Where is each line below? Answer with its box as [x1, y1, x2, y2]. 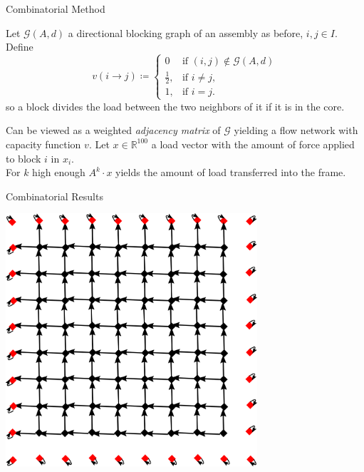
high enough [32, 165, 85, 180]
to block [6, 150, 41, 165]
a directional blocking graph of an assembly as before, [68, 25, 303, 40]
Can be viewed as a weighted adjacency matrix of [6, 123, 221, 138]
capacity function [6, 136, 81, 151]
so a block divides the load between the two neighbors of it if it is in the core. [6, 98, 345, 113]
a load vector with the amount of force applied [151, 136, 355, 151]
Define [6, 39, 33, 54]
